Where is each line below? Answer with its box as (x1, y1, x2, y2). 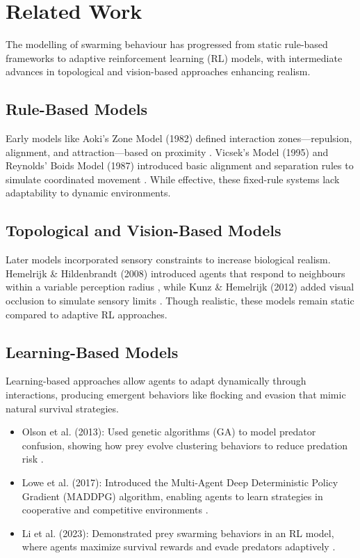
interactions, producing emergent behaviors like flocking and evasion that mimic (6, 387, 346, 402)
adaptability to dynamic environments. (6, 185, 171, 200)
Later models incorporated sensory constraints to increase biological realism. (6, 252, 331, 267)
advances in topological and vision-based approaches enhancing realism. (6, 64, 311, 79)
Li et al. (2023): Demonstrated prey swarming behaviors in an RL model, (22, 525, 334, 540)
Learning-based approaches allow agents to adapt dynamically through (6, 373, 306, 388)
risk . (22, 451, 44, 466)
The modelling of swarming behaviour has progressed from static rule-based (6, 37, 328, 52)
